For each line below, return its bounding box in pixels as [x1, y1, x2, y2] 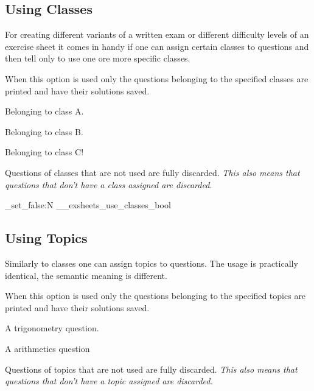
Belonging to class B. [5, 125, 83, 138]
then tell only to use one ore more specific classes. [5, 52, 190, 65]
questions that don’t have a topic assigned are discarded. [5, 375, 213, 387]
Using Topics [5, 228, 88, 247]
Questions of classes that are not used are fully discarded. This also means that [5, 166, 300, 178]
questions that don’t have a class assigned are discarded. [5, 178, 212, 191]
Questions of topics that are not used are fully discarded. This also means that [5, 362, 298, 375]
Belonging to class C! [5, 146, 84, 158]
